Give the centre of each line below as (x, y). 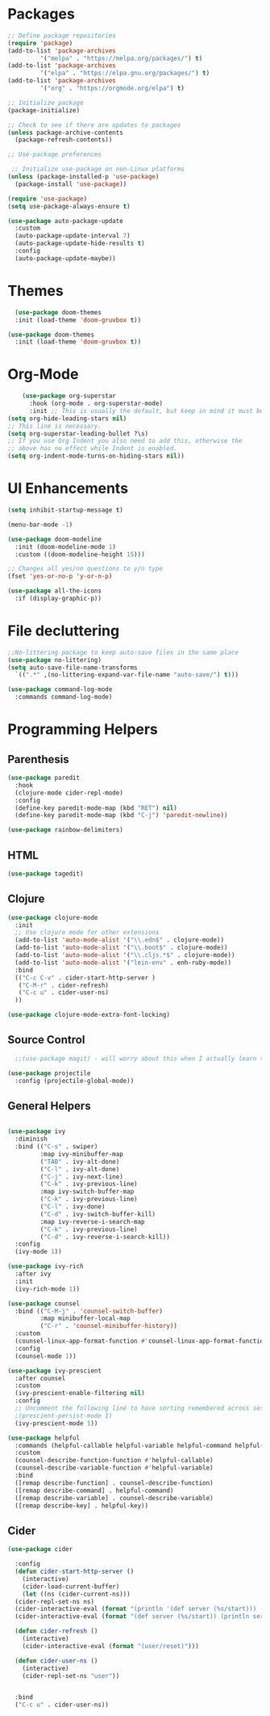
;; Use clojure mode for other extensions (87, 933)
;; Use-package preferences (55, 154)
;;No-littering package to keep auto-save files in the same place (123, 652)
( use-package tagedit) (46, 874)
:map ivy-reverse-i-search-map (93, 1221)
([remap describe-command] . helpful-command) (94, 1490)
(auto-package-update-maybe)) (65, 258)
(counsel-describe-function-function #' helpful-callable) (114, 1461)
